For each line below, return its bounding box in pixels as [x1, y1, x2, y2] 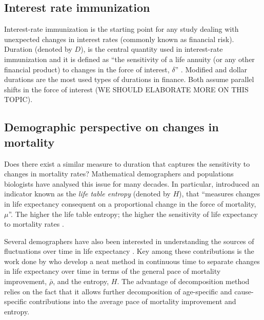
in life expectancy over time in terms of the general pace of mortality [4, 266, 221, 276]
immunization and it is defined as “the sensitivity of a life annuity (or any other [4, 53, 255, 64]
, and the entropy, [53, 276, 109, 287]
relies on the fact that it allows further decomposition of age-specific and [4, 286, 232, 296]
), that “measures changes [179, 188, 260, 199]
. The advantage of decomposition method [117, 276, 250, 287]
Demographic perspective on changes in [4, 119, 219, 135]
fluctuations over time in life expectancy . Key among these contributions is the [4, 246, 254, 256]
